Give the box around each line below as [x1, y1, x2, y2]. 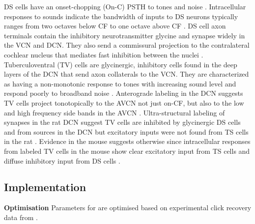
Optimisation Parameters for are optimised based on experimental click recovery [4, 202, 252, 213]
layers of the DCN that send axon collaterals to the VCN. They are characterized [4, 69, 249, 79]
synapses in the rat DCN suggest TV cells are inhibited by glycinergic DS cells [4, 117, 241, 127]
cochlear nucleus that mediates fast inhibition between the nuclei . [4, 49, 203, 59]
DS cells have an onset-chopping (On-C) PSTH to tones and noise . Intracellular [4, 1, 246, 11]
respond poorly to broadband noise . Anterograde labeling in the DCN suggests [4, 88, 243, 98]
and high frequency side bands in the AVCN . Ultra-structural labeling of [4, 107, 225, 117]
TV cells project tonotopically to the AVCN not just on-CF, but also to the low [4, 97, 244, 108]
